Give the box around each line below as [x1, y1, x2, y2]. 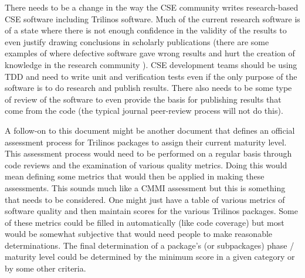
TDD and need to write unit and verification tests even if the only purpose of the [5, 70, 297, 82]
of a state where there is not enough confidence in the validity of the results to [5, 24, 287, 36]
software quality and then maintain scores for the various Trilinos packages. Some [5, 205, 298, 217]
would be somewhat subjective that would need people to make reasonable [5, 228, 273, 240]
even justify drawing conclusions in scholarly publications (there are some [5, 35, 269, 48]
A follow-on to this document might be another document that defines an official [5, 124, 295, 136]
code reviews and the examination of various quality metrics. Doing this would [5, 158, 287, 171]
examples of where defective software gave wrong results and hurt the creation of [5, 47, 295, 59]
